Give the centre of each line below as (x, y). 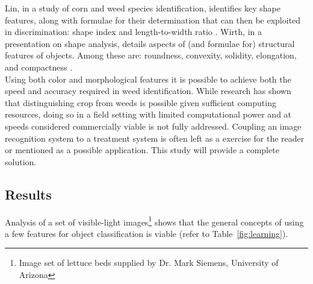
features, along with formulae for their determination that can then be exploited (153, 20)
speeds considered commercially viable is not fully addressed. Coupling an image (153, 126)
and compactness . (39, 67)
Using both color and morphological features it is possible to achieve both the (148, 79)
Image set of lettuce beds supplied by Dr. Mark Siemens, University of (149, 263)
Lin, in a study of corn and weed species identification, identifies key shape (143, 8)
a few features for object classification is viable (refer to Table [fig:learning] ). (147, 233)
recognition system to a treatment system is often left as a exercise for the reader (155, 138)
